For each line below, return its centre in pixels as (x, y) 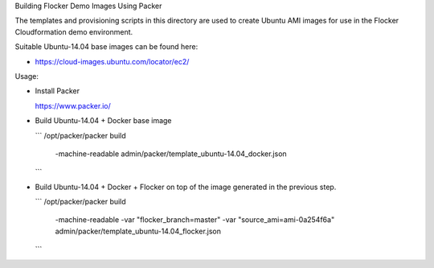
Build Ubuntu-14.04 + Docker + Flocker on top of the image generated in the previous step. (186, 187)
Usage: (27, 76)
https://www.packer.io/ (73, 105)
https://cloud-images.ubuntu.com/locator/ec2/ (112, 61)
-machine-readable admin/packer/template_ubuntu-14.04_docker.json (171, 154)
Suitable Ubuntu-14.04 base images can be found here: (106, 47)
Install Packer (57, 91)
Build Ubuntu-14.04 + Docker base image (103, 121)
